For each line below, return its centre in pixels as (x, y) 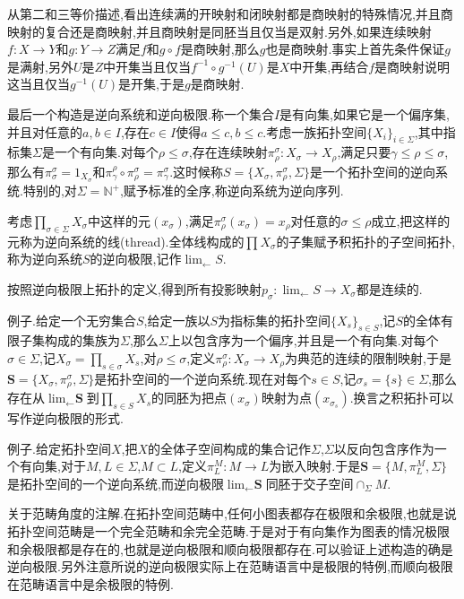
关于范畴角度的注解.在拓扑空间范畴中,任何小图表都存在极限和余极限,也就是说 (232, 513)
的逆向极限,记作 (136, 259)
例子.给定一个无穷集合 (72, 320)
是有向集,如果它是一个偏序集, (365, 113)
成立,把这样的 (411, 220)
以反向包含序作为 (384, 448)
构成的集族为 (82, 340)
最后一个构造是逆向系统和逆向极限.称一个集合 (141, 113)
